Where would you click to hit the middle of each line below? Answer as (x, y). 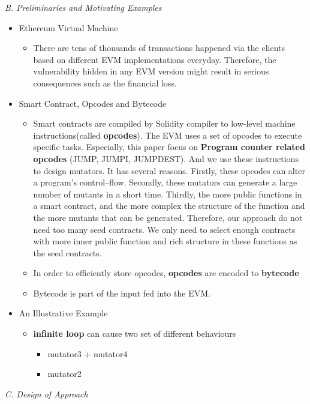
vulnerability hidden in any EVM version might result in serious (151, 71)
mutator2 (64, 374)
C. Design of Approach (46, 393)
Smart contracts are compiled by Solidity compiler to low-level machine (164, 123)
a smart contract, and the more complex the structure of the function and (169, 206)
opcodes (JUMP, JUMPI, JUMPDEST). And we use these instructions (166, 158)
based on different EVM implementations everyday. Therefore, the (155, 59)
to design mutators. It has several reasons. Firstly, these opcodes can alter (169, 170)
